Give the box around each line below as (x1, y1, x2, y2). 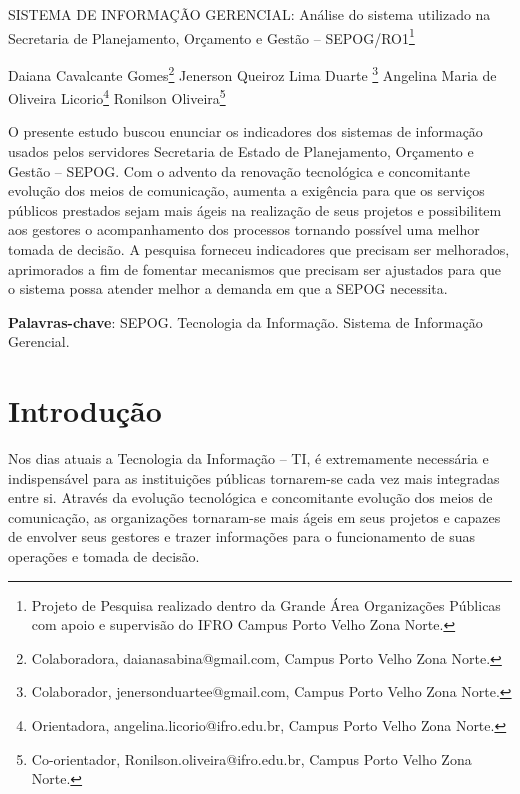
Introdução (8, 390, 162, 431)
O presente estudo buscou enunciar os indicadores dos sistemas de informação (8, 121, 483, 142)
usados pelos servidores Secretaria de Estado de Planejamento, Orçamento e (8, 140, 474, 161)
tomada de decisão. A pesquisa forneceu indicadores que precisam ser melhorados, (8, 238, 510, 259)
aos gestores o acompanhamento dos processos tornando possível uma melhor (8, 219, 480, 240)
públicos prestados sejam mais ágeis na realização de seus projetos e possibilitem (8, 199, 502, 220)
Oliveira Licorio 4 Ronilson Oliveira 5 (8, 85, 226, 108)
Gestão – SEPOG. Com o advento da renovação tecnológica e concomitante (8, 160, 470, 181)
